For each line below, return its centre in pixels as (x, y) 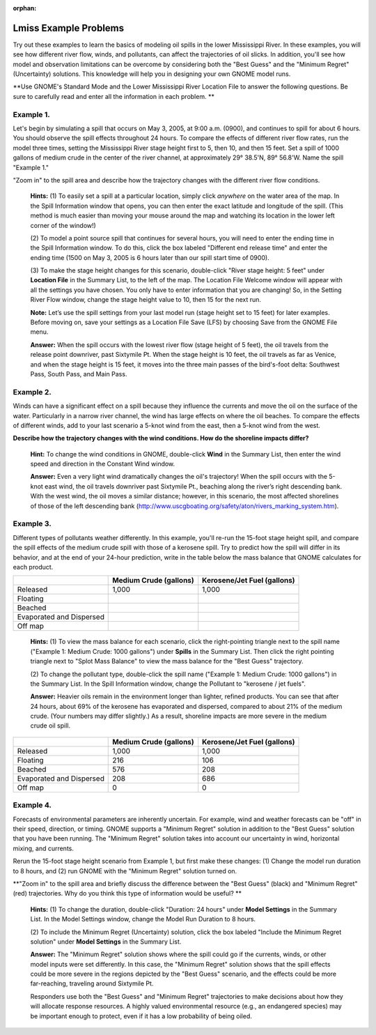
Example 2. (32, 392)
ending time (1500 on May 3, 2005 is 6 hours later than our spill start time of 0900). (150, 257)
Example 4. (32, 805)
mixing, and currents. (44, 848)
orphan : (25, 8)
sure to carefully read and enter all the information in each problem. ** (114, 96)
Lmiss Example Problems (69, 28)
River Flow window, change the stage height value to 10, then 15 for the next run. (146, 300)
